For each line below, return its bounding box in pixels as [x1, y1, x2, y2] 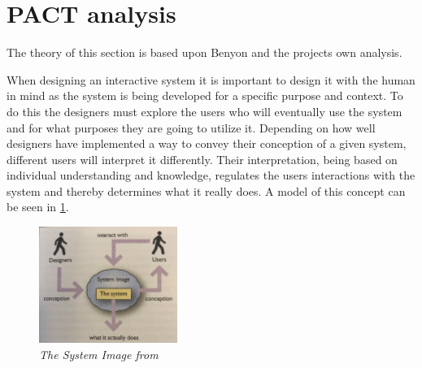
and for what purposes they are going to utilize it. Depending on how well [7, 119, 376, 136]
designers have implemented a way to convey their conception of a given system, [7, 135, 407, 152]
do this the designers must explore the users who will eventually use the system [7, 102, 402, 119]
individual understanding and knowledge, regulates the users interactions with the [7, 167, 415, 184]
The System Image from [39, 345, 159, 362]
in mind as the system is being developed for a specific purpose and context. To [7, 87, 403, 104]
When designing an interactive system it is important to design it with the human [7, 71, 415, 88]
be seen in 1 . [7, 198, 69, 215]
